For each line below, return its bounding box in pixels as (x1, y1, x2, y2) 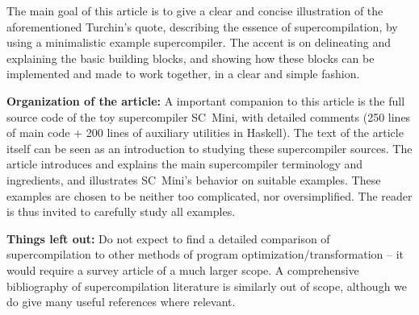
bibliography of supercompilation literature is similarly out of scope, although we (6, 277, 408, 294)
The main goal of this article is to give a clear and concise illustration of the (6, 2, 383, 19)
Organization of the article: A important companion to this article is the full (6, 92, 405, 109)
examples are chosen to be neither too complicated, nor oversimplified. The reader (6, 187, 413, 204)
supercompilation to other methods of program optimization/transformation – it (6, 246, 404, 263)
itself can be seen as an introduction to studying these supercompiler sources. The (6, 139, 413, 156)
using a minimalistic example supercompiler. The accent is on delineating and (6, 34, 391, 51)
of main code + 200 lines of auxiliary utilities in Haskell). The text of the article (6, 124, 404, 141)
